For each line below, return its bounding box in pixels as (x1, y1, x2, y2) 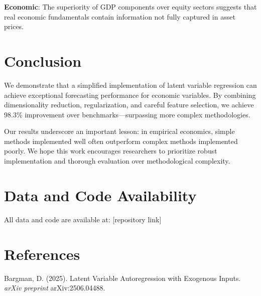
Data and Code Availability (4, 185, 197, 205)
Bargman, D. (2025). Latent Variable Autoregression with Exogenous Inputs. (4, 272, 241, 283)
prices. (4, 21, 24, 32)
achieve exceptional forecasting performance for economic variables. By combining (4, 89, 256, 100)
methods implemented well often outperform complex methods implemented (4, 135, 238, 146)
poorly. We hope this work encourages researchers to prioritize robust (4, 145, 217, 156)
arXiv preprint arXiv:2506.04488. (4, 282, 105, 293)
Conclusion (4, 50, 82, 71)
